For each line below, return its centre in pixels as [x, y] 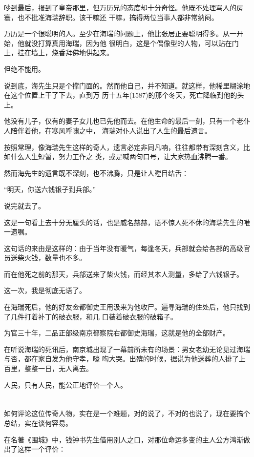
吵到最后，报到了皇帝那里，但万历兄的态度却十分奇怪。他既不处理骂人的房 [124, 7]
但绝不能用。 [24, 69]
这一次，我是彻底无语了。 [45, 290]
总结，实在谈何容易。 [38, 423]
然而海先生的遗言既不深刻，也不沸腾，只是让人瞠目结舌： [96, 173]
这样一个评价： [41, 449]
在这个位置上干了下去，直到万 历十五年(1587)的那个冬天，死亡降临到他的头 [124, 95]
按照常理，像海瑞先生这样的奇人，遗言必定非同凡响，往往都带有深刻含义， [124, 147]
